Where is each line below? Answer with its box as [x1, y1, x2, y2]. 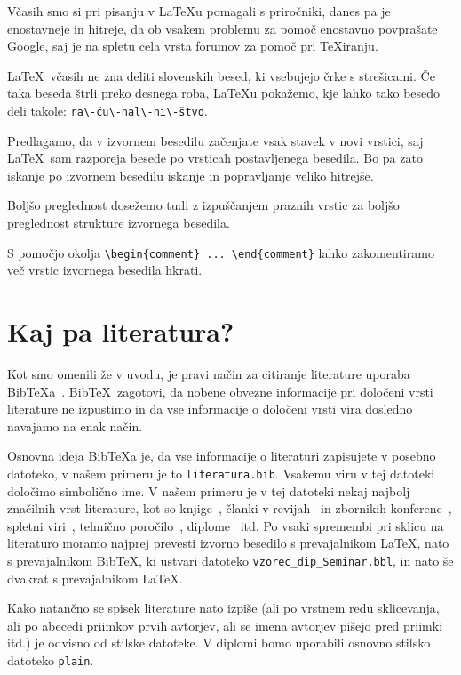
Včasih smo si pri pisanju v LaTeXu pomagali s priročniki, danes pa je [7, 2, 391, 20]
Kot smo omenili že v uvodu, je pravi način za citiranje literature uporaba [7, 364, 410, 382]
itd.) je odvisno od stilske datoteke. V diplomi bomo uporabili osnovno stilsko [7, 633, 431, 652]
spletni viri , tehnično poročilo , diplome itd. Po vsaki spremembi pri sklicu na [7, 516, 444, 534]
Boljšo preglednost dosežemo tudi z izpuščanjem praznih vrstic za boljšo [7, 196, 400, 214]
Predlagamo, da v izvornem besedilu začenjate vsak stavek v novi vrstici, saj [7, 131, 424, 149]
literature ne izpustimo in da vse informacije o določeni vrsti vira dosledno [7, 399, 413, 418]
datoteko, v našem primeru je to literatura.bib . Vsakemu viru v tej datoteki [7, 463, 435, 482]
